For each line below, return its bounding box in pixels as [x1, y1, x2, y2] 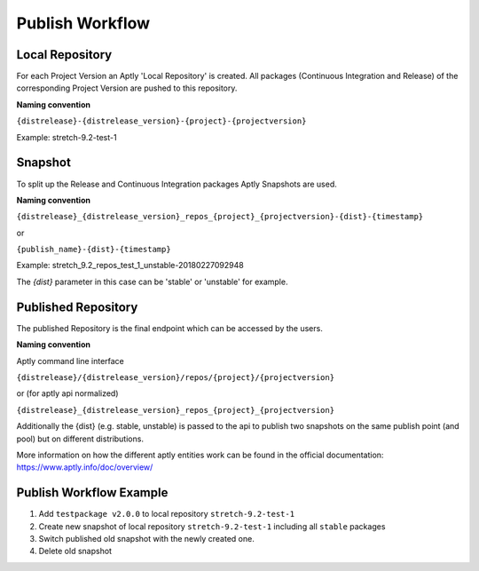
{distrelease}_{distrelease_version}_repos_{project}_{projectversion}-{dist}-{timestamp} [16, 211, 424, 222]
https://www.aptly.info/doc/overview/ [16, 462, 153, 472]
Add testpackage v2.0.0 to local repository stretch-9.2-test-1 [38, 509, 295, 519]
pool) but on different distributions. [16, 433, 144, 444]
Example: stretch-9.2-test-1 [16, 131, 117, 142]
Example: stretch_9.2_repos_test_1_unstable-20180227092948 [16, 260, 244, 271]
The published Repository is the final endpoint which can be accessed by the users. [16, 322, 323, 333]
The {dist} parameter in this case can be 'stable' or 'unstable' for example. [16, 276, 288, 287]
